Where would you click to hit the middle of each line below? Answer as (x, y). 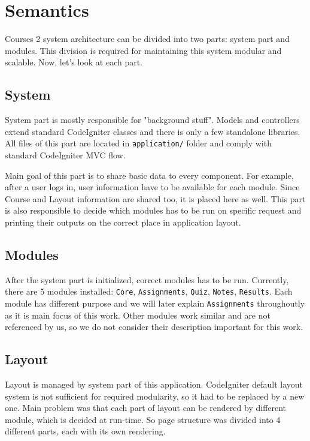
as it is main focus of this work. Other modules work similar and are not (138, 315)
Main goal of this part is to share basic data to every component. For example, (149, 175)
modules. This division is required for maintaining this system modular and (143, 50)
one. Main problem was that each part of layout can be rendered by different (146, 408)
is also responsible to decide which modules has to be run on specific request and (153, 210)
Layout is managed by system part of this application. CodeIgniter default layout (154, 384)
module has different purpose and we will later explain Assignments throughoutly (155, 303)
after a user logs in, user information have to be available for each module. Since (152, 187)
